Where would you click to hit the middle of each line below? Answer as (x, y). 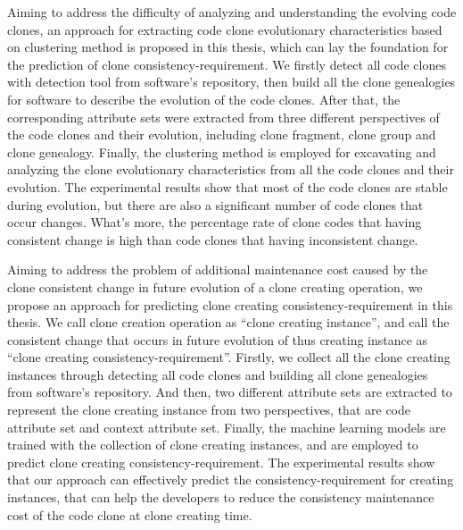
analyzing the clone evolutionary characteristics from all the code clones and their (231, 169)
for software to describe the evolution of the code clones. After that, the (204, 99)
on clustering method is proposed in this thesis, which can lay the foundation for (228, 47)
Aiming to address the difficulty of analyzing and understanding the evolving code (232, 12)
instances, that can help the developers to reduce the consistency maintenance (221, 497)
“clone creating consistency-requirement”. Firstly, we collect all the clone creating (229, 357)
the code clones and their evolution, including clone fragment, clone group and (222, 135)
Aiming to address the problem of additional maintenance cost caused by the (218, 269)
